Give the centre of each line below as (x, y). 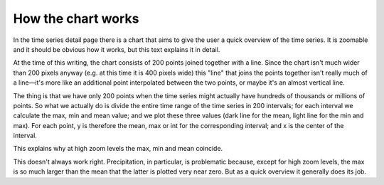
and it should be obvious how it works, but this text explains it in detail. (117, 49)
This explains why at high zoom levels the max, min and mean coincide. (118, 149)
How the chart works (76, 18)
